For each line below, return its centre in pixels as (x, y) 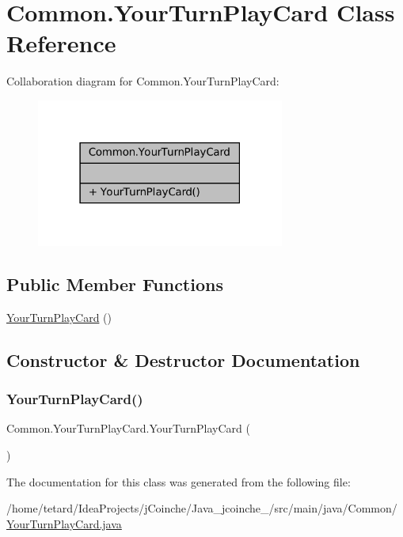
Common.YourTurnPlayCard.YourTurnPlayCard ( (128, 428)
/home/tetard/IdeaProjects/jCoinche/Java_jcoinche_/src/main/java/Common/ (202, 508)
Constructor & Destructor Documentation (183, 359)
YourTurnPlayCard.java (64, 523)
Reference (61, 43)
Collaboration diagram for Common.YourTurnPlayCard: (143, 81)
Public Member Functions (115, 284)
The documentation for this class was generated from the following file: (179, 481)
